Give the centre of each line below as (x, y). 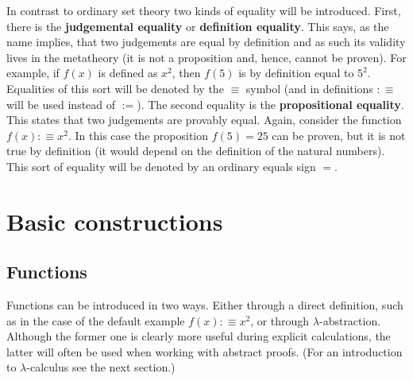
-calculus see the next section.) (101, 367)
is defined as (128, 73)
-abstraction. (350, 320)
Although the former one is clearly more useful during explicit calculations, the (199, 336)
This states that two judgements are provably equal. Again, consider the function (204, 120)
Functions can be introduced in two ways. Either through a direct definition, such (205, 305)
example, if (33, 73)
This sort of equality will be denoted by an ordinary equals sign (161, 166)
